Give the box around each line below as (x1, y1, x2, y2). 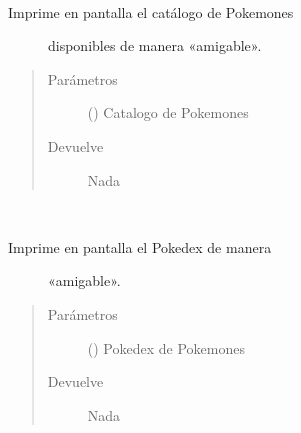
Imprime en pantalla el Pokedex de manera (8, 236, 272, 257)
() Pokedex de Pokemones (87, 337, 245, 358)
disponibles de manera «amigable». (48, 35, 262, 56)
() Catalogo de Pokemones (87, 102, 249, 123)
